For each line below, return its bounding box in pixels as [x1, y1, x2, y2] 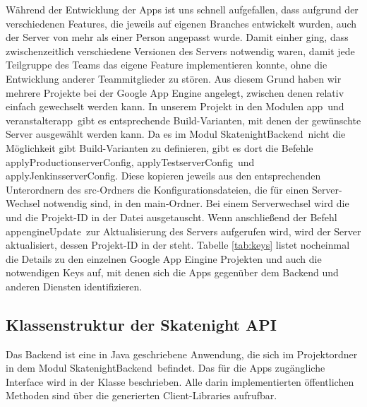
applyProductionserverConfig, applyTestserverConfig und [6, 154, 255, 169]
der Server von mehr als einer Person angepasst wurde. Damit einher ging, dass [6, 30, 349, 45]
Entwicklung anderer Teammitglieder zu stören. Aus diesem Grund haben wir [6, 71, 342, 85]
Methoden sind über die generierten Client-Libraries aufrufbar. [6, 388, 277, 403]
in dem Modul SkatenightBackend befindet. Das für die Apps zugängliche [6, 360, 325, 375]
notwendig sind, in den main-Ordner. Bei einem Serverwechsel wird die [43, 196, 349, 211]
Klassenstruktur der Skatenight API [6, 313, 277, 335]
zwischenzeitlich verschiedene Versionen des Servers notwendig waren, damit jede [6, 43, 355, 58]
